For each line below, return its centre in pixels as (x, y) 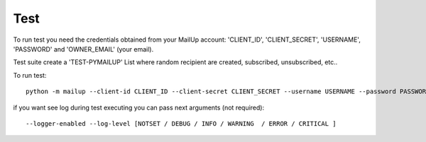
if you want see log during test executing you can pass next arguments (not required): (139, 107)
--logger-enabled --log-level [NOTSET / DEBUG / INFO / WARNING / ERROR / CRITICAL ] (181, 123)
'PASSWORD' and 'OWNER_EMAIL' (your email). (83, 49)
